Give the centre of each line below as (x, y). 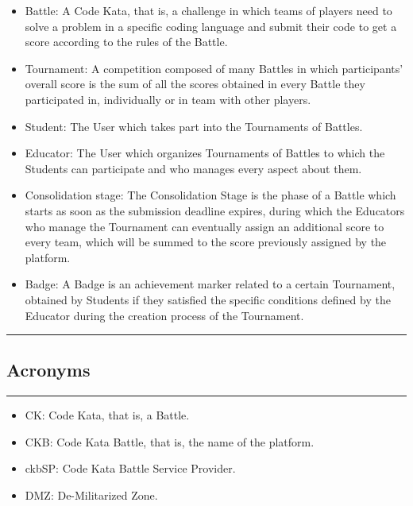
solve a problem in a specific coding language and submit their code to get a (211, 26)
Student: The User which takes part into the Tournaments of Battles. (194, 126)
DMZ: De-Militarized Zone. (91, 495)
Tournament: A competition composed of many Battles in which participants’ (214, 68)
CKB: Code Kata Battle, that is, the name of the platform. (170, 441)
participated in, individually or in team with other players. (168, 99)
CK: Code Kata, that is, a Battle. (107, 415)
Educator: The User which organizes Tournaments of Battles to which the (205, 153)
